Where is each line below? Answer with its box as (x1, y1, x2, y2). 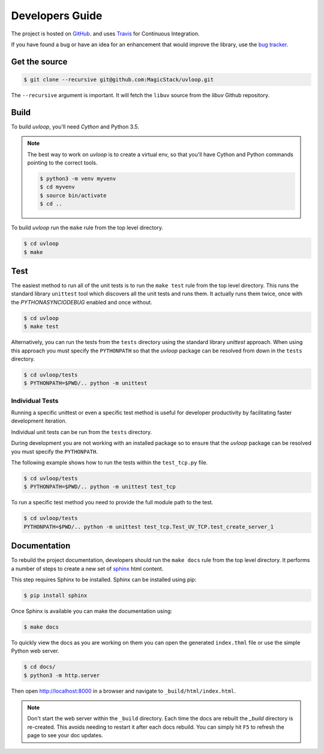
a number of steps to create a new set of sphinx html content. (11, 565, 164, 572)
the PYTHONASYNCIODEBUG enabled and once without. (11, 298, 152, 306)
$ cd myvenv (40, 184, 75, 190)
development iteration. (11, 417, 67, 424)
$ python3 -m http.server (23, 672, 100, 678)
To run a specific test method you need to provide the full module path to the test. (11, 499, 214, 506)
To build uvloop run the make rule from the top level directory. (11, 224, 164, 231)
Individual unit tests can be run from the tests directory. (11, 428, 152, 435)
